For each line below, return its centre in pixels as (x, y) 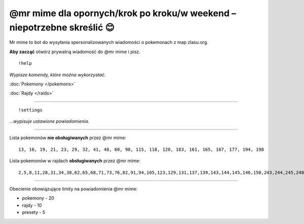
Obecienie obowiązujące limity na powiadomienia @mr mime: (73, 189)
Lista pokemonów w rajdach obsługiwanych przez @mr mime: (75, 161)
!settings (30, 110)
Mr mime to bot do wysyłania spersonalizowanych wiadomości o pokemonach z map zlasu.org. (109, 42)
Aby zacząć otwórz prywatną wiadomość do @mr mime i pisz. (75, 52)
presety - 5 (34, 212)
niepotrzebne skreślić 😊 (62, 27)
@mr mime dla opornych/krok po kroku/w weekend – (123, 13)
